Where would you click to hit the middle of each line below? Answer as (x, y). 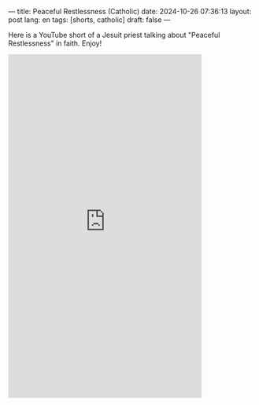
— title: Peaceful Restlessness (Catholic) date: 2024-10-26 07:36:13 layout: (130, 11)
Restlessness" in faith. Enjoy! (55, 43)
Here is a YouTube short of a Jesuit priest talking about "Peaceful (114, 35)
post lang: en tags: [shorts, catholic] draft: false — (89, 20)
